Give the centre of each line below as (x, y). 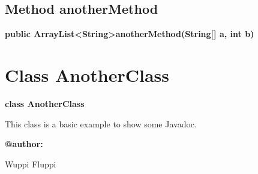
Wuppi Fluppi (31, 164)
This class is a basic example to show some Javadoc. (101, 123)
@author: (24, 144)
